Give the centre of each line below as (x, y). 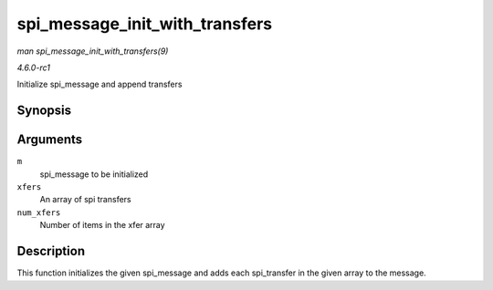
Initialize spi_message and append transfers (100, 84)
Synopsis (44, 111)
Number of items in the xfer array (102, 225)
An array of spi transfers (85, 200)
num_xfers (39, 212)
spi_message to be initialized (94, 174)
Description (51, 251)
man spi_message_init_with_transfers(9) (93, 51)
